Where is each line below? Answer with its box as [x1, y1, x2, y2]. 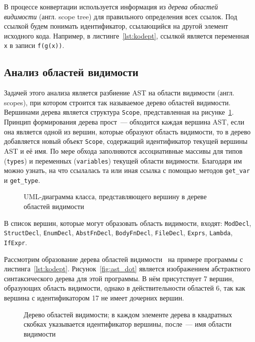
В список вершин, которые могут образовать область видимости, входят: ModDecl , [4, 217, 252, 228]
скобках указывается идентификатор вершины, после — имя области [24, 319, 232, 329]
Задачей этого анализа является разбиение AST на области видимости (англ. [4, 87, 235, 98]
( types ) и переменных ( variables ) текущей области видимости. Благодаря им [4, 155, 242, 166]
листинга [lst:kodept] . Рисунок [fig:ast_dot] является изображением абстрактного [4, 263, 251, 274]
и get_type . [4, 174, 40, 185]
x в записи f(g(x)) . [4, 40, 65, 50]
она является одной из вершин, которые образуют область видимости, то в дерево [4, 126, 251, 136]
